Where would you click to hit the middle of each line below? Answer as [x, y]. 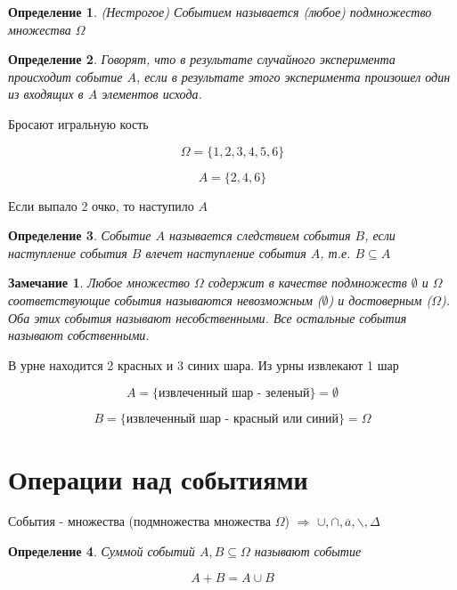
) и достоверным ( [380, 299]
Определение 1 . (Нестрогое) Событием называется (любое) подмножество [220, 12]
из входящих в [46, 94]
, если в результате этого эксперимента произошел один [293, 76]
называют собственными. [79, 335]
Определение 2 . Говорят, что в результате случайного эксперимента [202, 59]
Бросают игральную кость [78, 123]
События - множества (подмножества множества [139, 521]
